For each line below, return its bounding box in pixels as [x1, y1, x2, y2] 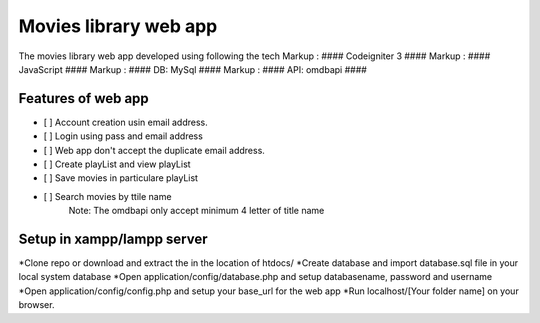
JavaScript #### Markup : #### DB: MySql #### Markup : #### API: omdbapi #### [18, 63, 367, 75]
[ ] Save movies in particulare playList [43, 172, 199, 184]
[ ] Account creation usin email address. [43, 116, 209, 128]
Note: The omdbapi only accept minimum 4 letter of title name [68, 205, 325, 217]
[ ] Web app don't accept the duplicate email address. [43, 144, 265, 156]
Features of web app [18, 90, 149, 107]
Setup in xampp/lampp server [18, 231, 209, 247]
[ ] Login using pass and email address [43, 130, 204, 142]
